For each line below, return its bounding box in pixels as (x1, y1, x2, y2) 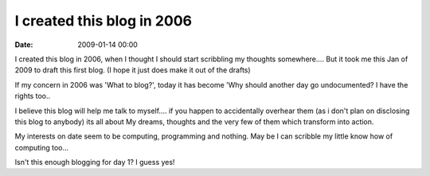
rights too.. (14, 92, 51, 101)
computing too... (14, 143, 69, 152)
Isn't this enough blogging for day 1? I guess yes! (14, 158, 175, 167)
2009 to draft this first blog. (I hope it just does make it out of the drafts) (14, 65, 251, 75)
